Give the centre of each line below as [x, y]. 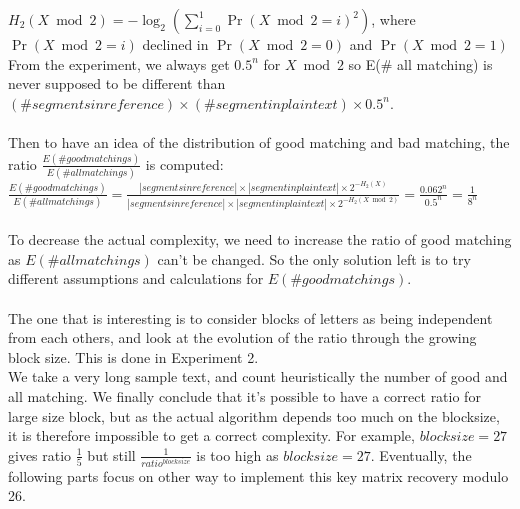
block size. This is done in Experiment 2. [133, 356]
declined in [175, 44]
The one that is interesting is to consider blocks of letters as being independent [250, 317]
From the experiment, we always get [119, 63]
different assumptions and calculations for [136, 278]
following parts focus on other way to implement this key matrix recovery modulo [258, 475]
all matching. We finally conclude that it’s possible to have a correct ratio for [244, 395]
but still [111, 454]
